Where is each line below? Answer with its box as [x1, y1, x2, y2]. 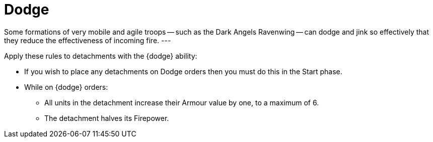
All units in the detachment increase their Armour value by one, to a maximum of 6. [44, 98, 319, 107]
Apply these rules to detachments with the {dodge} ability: [4, 51, 197, 60]
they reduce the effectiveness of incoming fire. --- [4, 36, 171, 45]
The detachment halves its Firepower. [44, 113, 169, 122]
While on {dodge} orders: [24, 82, 108, 91]
